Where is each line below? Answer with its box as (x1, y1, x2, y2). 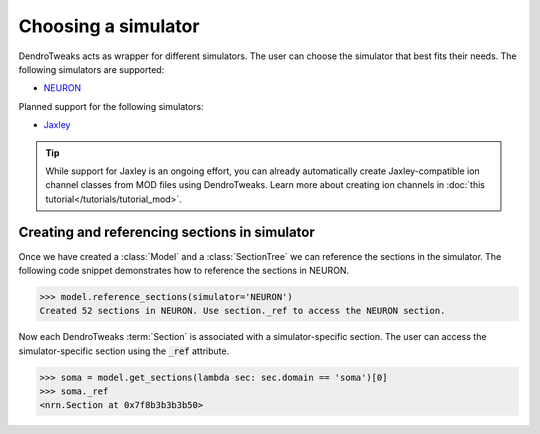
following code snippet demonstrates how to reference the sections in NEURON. (18, 264, 350, 276)
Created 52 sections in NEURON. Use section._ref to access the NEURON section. (39, 305, 446, 317)
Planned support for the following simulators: (18, 100, 204, 112)
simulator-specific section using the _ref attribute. (18, 345, 230, 357)
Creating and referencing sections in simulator (18, 224, 315, 241)
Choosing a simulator (18, 15, 200, 37)
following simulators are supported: (18, 63, 165, 75)
